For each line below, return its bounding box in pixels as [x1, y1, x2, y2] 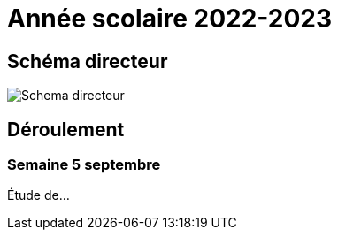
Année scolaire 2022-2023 [7, 4, 333, 34]
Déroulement [7, 118, 125, 141]
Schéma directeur [7, 50, 168, 73]
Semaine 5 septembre [7, 156, 161, 174]
